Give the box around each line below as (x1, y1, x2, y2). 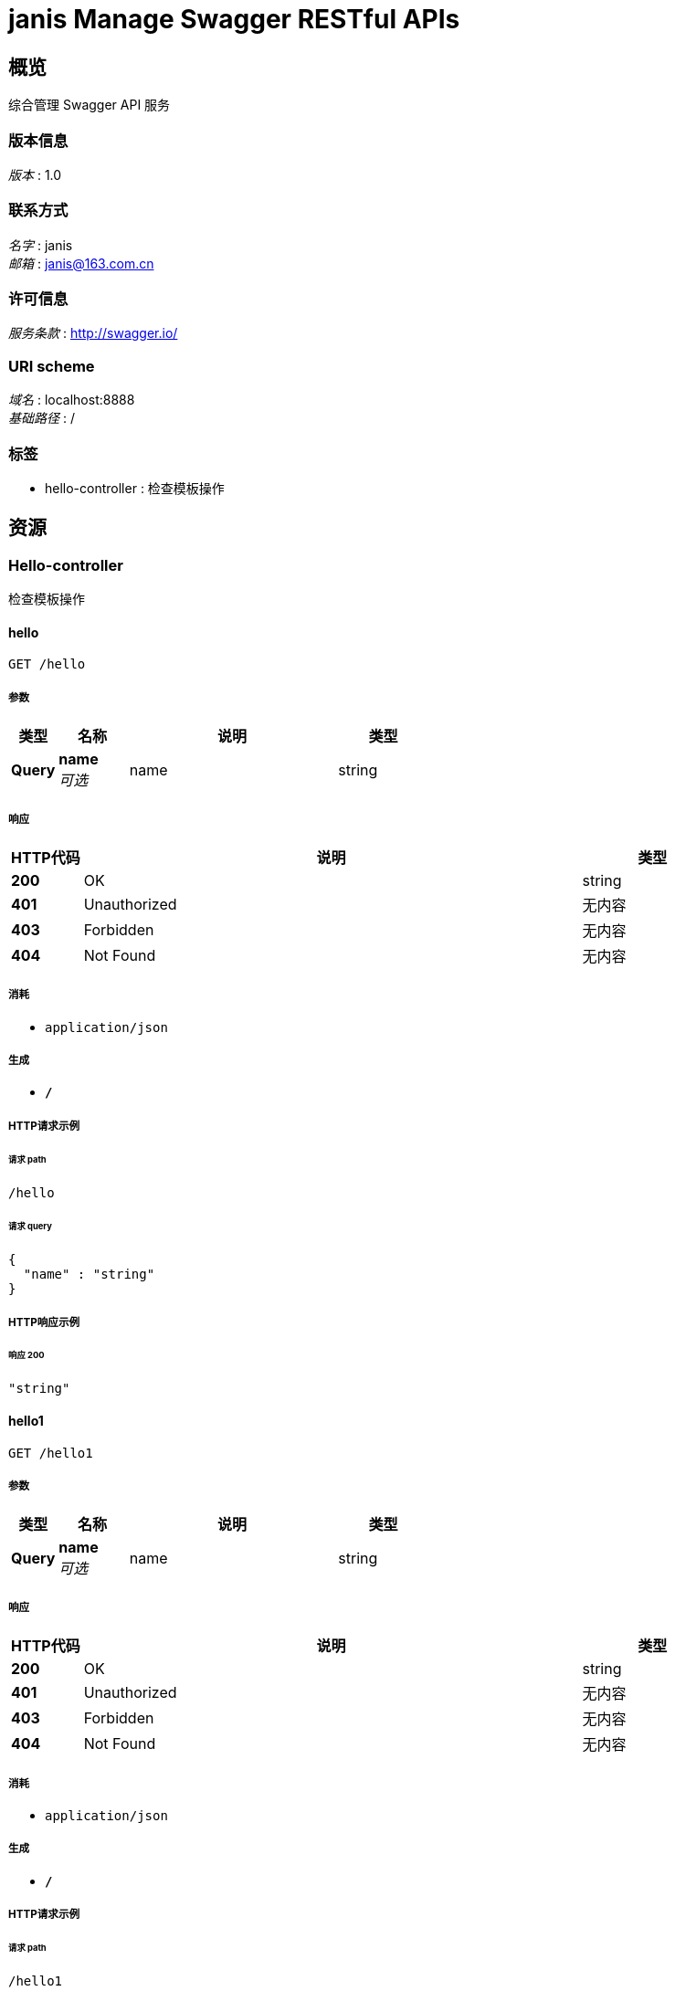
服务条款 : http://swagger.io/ (8, 325, 178, 342)
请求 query (8, 1221, 52, 1232)
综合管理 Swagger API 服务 (8, 97, 171, 113)
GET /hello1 (8, 1445, 93, 1460)
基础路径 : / (8, 410, 75, 427)
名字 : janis (8, 237, 73, 253)
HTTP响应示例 (8, 1315, 80, 1329)
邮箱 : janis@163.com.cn (8, 255, 154, 271)
